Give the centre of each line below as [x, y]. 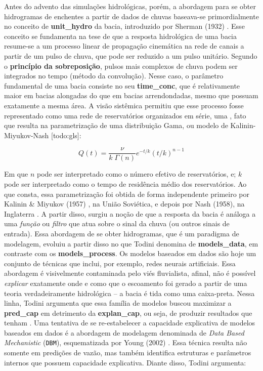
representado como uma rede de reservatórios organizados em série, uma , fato [125, 115]
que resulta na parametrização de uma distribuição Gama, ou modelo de [116, 125]
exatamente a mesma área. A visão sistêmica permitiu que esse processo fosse [124, 105]
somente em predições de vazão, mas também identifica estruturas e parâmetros [128, 353]
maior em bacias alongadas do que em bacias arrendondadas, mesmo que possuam [131, 95]
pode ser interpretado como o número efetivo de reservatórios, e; [136, 174]
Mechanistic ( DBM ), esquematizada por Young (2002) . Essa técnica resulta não [126, 342]
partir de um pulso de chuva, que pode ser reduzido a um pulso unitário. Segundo [131, 55]
